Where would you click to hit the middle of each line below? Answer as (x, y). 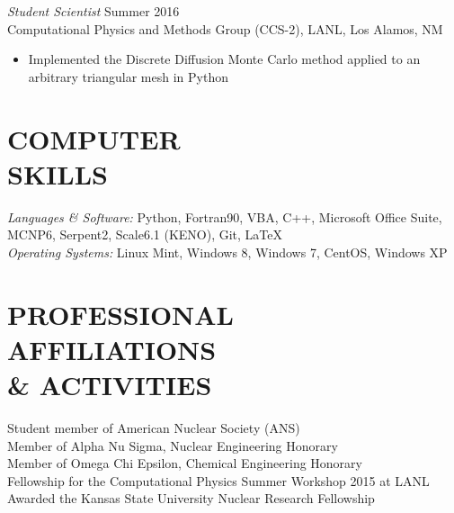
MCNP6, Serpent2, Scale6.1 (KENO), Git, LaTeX (145, 234)
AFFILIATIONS (112, 349)
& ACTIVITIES (110, 385)
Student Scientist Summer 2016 (93, 11)
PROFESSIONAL (121, 314)
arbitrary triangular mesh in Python (128, 76)
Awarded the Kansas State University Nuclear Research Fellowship (191, 498)
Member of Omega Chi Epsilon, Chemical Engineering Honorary (185, 463)
